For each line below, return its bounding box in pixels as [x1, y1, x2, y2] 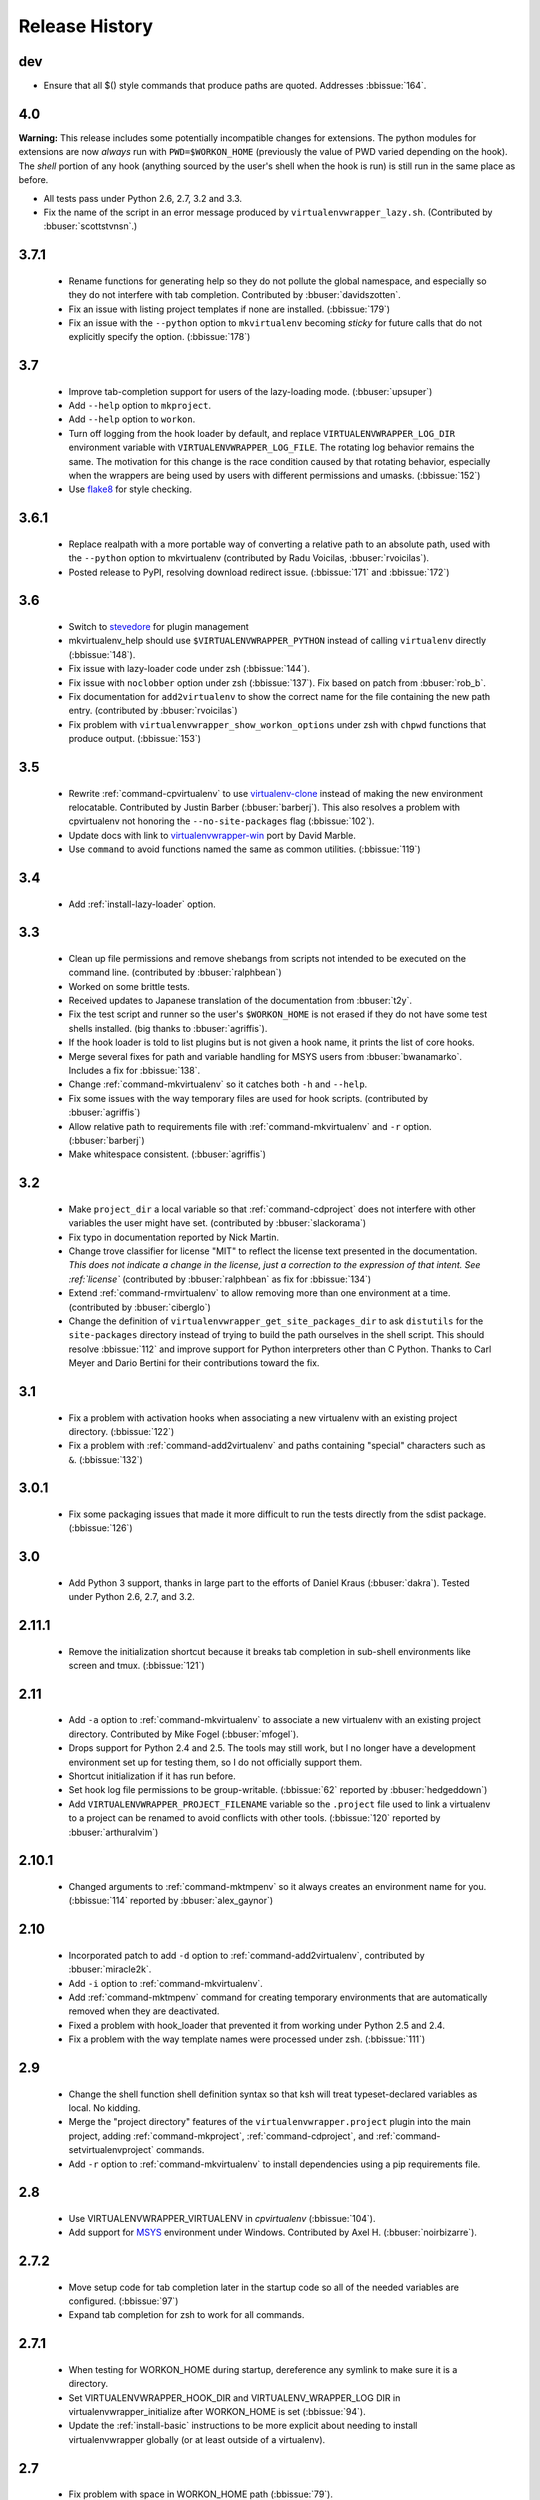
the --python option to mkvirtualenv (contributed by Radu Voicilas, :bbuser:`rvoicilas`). [68, 552, 430, 564]
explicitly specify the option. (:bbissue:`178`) [68, 331, 251, 343]
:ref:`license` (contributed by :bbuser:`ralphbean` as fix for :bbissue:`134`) [68, 1273, 372, 1285]
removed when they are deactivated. [68, 2005, 220, 2017]
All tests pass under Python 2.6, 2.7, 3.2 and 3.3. [43, 192, 243, 204]
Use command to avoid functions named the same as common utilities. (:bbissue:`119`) [68, 843, 421, 855]
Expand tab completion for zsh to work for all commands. [68, 2309, 305, 2321]
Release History [18, 15, 154, 37]
